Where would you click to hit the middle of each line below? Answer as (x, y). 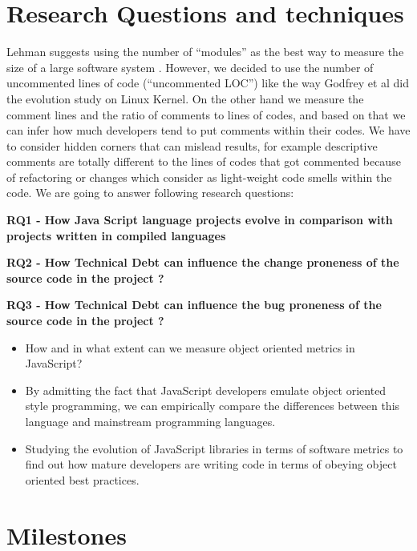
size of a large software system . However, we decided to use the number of (190, 67)
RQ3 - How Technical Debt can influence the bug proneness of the (194, 305)
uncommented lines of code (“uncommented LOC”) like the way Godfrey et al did (208, 83)
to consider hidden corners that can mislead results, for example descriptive (192, 145)
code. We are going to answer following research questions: (150, 193)
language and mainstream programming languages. (150, 421)
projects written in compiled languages (116, 235)
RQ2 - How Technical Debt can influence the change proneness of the (203, 262)
